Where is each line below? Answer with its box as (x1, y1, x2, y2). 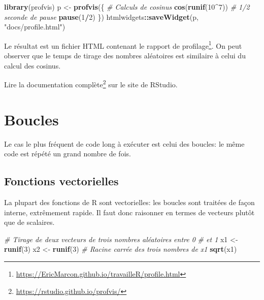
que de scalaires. (4, 217, 55, 227)
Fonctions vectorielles (4, 173, 119, 189)
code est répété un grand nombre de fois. (4, 148, 131, 159)
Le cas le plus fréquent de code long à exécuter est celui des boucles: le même (4, 138, 245, 149)
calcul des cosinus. (4, 60, 61, 71)
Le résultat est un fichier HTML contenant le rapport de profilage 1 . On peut (4, 39, 242, 51)
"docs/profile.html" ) (4, 21, 65, 32)
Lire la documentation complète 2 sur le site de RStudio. (4, 78, 178, 89)
